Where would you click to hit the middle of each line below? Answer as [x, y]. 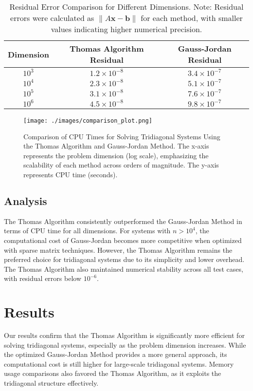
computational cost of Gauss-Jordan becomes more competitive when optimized [123, 240]
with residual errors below [43, 278]
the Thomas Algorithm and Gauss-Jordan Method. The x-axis [116, 146]
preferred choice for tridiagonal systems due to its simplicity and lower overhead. [124, 259]
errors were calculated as [52, 18]
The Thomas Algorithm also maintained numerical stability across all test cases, [124, 269]
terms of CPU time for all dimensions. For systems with [87, 231]
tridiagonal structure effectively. [51, 383]
